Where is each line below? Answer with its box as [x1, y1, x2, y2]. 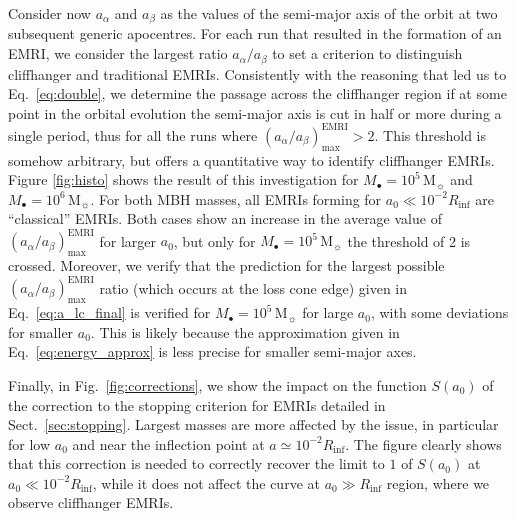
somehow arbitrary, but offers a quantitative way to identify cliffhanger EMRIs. [8, 149, 495, 170]
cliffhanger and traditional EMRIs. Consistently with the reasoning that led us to [8, 63, 507, 84]
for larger [99, 230, 157, 251]
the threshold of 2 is [347, 230, 471, 251]
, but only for [173, 230, 256, 251]
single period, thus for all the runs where [8, 124, 258, 145]
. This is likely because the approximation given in [90, 321, 400, 342]
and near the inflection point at [72, 433, 265, 454]
